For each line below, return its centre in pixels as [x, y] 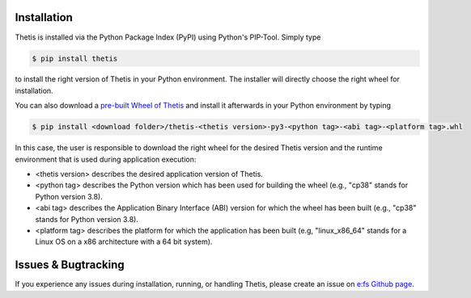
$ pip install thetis [75, 58]
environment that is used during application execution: [106, 159]
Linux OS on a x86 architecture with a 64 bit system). [124, 241]
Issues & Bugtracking [70, 265]
